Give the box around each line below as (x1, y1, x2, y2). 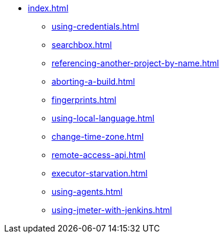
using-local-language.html (52, 113, 155, 123)
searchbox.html (52, 40, 112, 50)
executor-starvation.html (52, 168, 148, 178)
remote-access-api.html (52, 150, 146, 160)
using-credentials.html (52, 21, 139, 31)
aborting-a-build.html (52, 76, 135, 86)
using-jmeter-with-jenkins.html (52, 205, 172, 215)
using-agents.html (52, 186, 123, 197)
